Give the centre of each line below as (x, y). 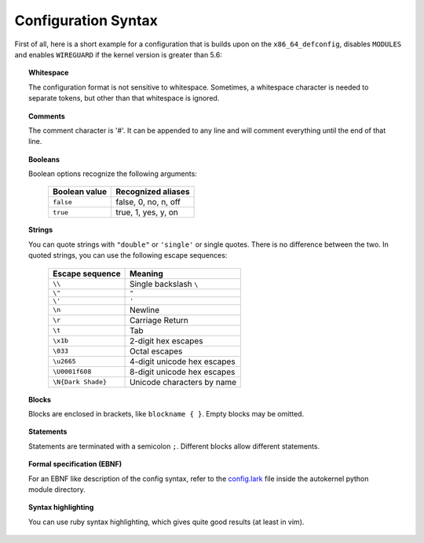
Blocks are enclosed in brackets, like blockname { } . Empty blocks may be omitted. (166, 414)
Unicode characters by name (183, 382)
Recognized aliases (153, 192)
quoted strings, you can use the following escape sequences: (128, 255)
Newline (145, 310)
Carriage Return (159, 320)
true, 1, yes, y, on (147, 212)
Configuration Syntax (86, 20)
